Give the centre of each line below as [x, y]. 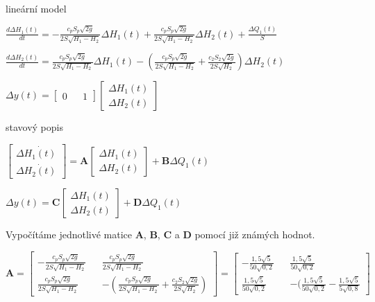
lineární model [36, 8]
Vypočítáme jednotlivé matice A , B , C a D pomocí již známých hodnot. [160, 234]
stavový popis [34, 127]
